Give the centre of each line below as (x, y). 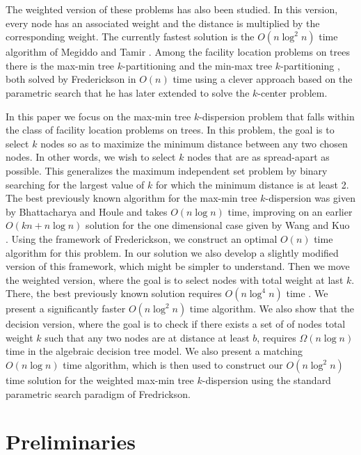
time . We (307, 293)
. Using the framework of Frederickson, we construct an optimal (142, 238)
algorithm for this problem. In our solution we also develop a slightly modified (172, 252)
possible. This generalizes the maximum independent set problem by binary (167, 170)
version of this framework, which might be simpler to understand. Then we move (178, 266)
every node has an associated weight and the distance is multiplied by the (163, 23)
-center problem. (292, 92)
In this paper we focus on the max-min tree (98, 116)
